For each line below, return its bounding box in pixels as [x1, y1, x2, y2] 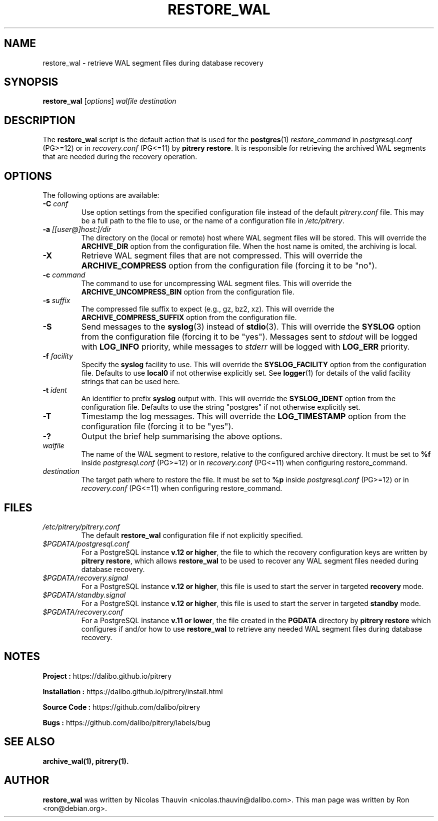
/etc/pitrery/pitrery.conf [42, 522, 120, 531]
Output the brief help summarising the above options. [81, 431, 282, 442]
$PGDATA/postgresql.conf [42, 539, 129, 548]
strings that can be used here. [81, 377, 180, 386]
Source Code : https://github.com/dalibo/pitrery [42, 702, 200, 711]
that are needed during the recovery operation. [42, 152, 197, 161]
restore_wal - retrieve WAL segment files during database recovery [42, 58, 263, 67]
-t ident [42, 386, 67, 395]
